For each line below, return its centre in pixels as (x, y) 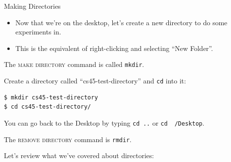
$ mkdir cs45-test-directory (51, 97)
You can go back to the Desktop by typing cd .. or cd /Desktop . (104, 122)
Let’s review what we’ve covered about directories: (79, 155)
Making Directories (32, 6)
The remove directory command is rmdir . (68, 139)
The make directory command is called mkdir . (74, 64)
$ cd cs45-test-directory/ (47, 107)
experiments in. (38, 32)
